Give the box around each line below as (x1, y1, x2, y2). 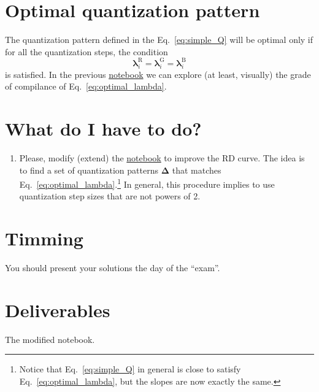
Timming (5, 226, 83, 251)
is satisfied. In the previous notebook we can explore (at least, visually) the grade (5, 67, 311, 80)
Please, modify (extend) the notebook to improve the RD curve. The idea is (19, 151, 305, 164)
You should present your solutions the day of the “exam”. (5, 261, 220, 274)
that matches (172, 163, 221, 176)
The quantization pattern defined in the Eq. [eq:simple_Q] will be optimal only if (5, 33, 313, 46)
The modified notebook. (5, 332, 95, 345)
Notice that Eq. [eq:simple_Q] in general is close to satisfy (19, 363, 241, 375)
